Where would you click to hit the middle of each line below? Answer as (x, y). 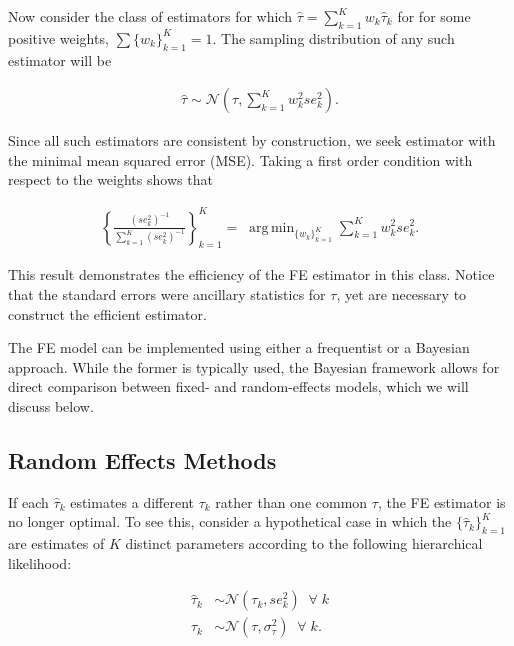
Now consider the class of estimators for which (150, 16)
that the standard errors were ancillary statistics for (167, 293)
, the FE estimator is (441, 501)
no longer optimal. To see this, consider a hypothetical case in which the (230, 521)
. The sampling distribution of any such (333, 37)
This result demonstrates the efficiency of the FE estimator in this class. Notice (251, 274)
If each (28, 501)
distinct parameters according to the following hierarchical (304, 543)
